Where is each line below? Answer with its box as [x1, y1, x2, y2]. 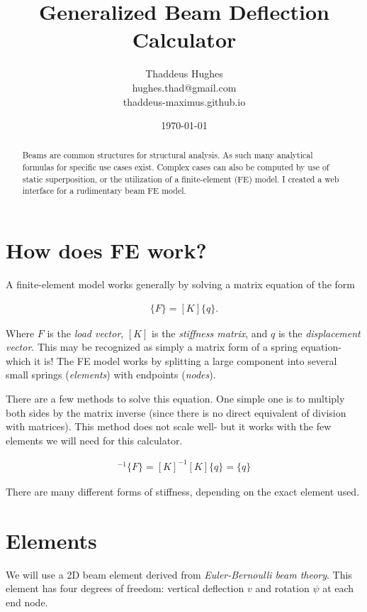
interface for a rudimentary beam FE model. [22, 185, 186, 197]
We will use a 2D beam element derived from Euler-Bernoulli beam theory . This [6, 567, 352, 581]
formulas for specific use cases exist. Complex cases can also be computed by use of [22, 161, 329, 173]
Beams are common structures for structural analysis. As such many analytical [22, 149, 313, 161]
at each [322, 581, 354, 596]
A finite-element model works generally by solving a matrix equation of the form [6, 277, 356, 292]
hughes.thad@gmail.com [132, 80, 237, 94]
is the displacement [278, 325, 361, 340]
